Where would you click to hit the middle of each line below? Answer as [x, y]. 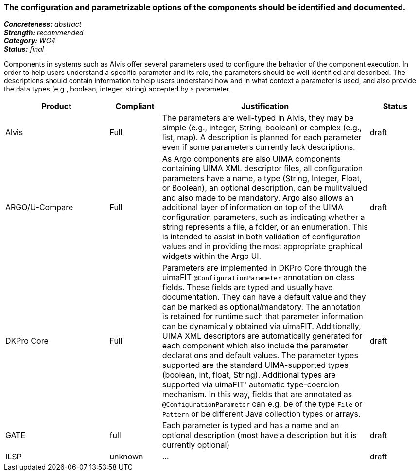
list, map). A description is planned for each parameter [262, 137]
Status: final [24, 49]
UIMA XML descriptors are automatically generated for [262, 336]
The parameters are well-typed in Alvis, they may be [258, 118]
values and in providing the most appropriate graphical [262, 247]
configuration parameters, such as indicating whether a [263, 217]
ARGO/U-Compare [39, 208]
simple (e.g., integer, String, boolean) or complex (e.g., [262, 128]
